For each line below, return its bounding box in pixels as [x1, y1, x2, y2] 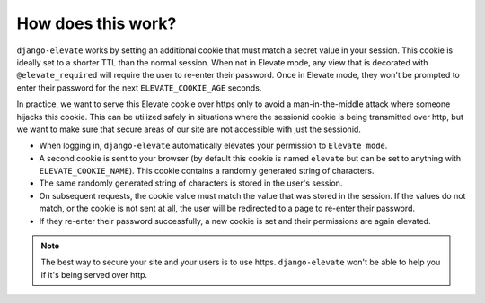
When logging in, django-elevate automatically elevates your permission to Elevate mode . [39, 140, 388, 151]
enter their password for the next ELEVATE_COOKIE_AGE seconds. [16, 82, 262, 93]
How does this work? [16, 13, 177, 33]
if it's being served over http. [40, 269, 148, 280]
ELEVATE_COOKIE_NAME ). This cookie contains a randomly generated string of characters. [39, 166, 375, 177]
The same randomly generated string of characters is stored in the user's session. [39, 177, 343, 188]
